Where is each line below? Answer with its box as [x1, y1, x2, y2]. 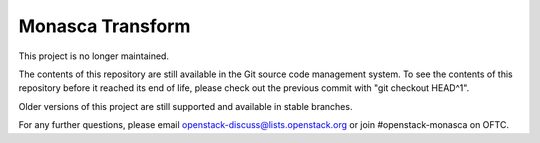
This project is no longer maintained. [18, 50, 170, 62]
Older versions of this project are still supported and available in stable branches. [18, 100, 353, 112]
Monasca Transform [18, 15, 191, 37]
